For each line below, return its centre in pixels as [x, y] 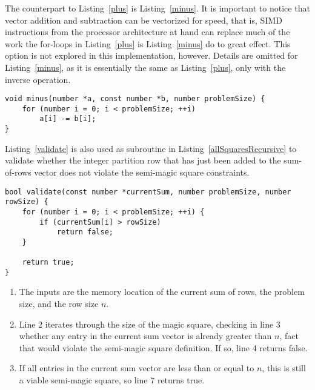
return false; [85, 232]
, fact [289, 336]
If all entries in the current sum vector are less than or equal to [137, 368]
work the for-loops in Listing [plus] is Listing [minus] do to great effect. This [148, 43]
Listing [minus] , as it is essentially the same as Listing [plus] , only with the [145, 67]
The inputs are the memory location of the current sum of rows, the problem [162, 292]
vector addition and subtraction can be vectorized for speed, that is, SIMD [144, 20]
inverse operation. [38, 79]
